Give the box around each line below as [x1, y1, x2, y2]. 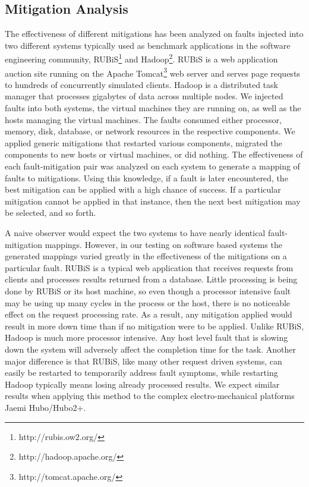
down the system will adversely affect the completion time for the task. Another [5, 343, 296, 355]
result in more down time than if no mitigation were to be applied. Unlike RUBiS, [5, 319, 304, 332]
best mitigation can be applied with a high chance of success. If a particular [5, 183, 281, 196]
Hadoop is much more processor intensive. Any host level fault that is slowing [5, 331, 288, 344]
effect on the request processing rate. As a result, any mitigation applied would [5, 308, 292, 321]
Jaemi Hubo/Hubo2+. [5, 401, 86, 413]
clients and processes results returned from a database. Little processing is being [5, 273, 298, 285]
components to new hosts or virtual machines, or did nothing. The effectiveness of [5, 148, 303, 161]
